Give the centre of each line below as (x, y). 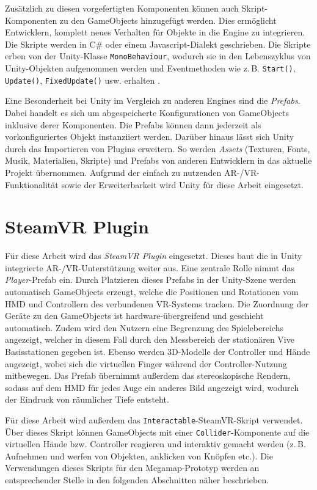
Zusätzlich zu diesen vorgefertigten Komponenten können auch (122, 8)
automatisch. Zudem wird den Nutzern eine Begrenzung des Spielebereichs (144, 327)
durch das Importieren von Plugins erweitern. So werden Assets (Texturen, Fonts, (158, 148)
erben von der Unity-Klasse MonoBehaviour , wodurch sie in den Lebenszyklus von (158, 56)
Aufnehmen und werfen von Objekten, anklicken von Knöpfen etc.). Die (139, 455)
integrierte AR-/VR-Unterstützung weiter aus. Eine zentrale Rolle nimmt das (150, 267)
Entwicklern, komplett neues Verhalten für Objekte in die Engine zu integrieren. (155, 32)
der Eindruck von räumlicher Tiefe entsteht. (87, 399)
